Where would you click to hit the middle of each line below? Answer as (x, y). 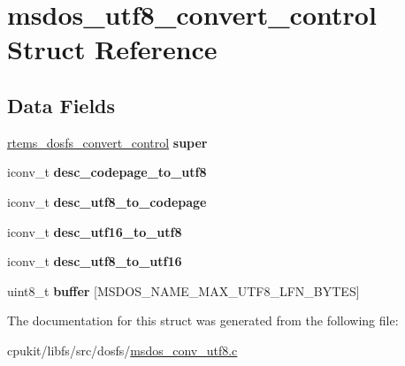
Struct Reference (112, 49)
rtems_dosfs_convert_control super (107, 142)
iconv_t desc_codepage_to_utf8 (107, 172)
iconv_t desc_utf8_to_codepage (107, 201)
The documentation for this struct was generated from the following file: (203, 320)
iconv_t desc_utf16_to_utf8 (95, 231)
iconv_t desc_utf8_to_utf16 (95, 261)
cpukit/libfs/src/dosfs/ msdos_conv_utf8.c (122, 350)
